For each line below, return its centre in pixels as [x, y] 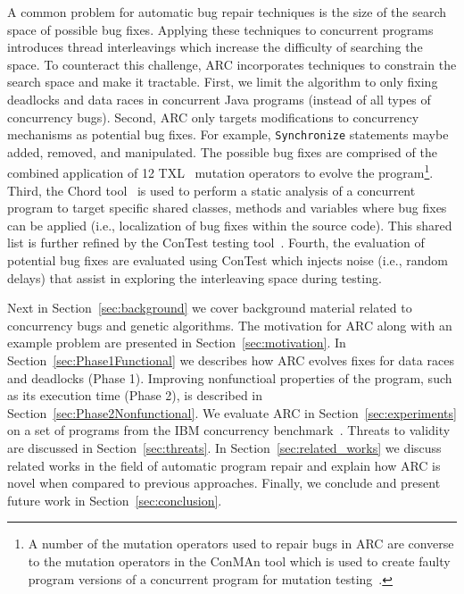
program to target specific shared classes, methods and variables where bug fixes [227, 208]
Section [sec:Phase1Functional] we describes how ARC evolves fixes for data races [231, 360]
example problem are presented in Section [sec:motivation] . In [177, 343]
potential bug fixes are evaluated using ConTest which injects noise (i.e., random [228, 260]
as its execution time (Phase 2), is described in [135, 395]
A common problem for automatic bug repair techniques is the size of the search [227, 12]
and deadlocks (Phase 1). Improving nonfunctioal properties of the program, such [230, 377]
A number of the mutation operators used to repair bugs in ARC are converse [241, 544]
